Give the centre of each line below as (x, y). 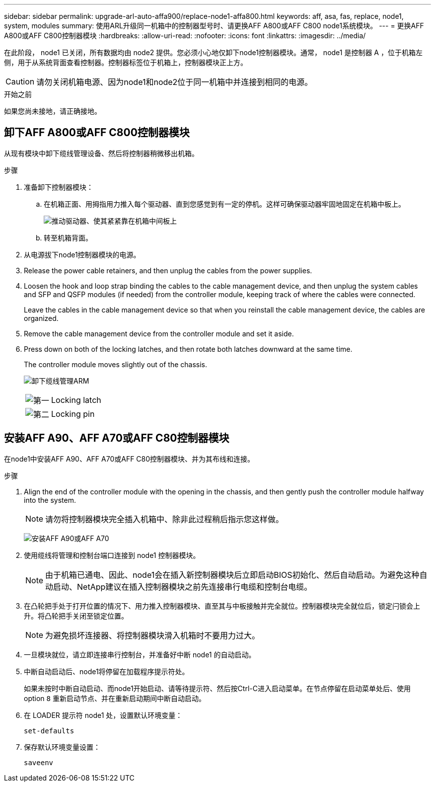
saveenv (39, 762)
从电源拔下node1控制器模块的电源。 (82, 254)
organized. (41, 318)
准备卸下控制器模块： (59, 187)
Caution (20, 81)
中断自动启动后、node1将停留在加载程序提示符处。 (107, 671)
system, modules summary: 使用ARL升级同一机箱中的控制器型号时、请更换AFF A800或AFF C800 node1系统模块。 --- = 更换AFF (214, 26)
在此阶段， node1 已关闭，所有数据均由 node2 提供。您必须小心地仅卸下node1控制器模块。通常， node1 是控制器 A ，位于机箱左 (213, 52)
